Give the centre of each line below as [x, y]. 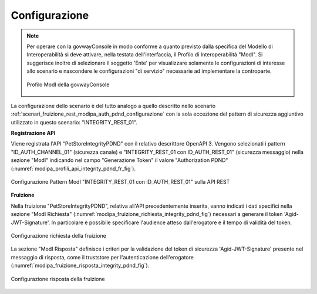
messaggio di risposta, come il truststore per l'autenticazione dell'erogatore [102, 257]
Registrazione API [33, 133]
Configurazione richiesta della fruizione [59, 235]
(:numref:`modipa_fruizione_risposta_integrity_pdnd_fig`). [80, 266]
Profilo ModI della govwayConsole [68, 85]
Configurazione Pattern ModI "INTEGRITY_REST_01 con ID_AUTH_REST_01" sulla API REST [120, 182]
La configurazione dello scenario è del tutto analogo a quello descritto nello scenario [113, 106]
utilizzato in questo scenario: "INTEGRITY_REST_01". [74, 122]
